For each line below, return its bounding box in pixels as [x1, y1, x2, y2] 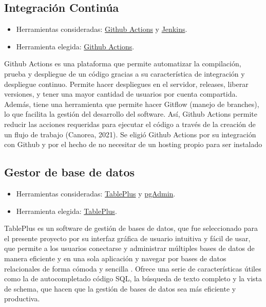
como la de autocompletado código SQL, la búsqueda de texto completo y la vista [4, 273, 262, 284]
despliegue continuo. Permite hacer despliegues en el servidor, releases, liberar [4, 78, 249, 89]
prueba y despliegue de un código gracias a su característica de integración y [4, 68, 245, 79]
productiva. [4, 293, 40, 304]
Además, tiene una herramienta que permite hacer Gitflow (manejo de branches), [4, 98, 259, 109]
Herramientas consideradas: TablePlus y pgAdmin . [16, 188, 176, 198]
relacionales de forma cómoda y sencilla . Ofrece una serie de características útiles [4, 263, 261, 274]
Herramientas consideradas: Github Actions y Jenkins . [16, 24, 187, 34]
